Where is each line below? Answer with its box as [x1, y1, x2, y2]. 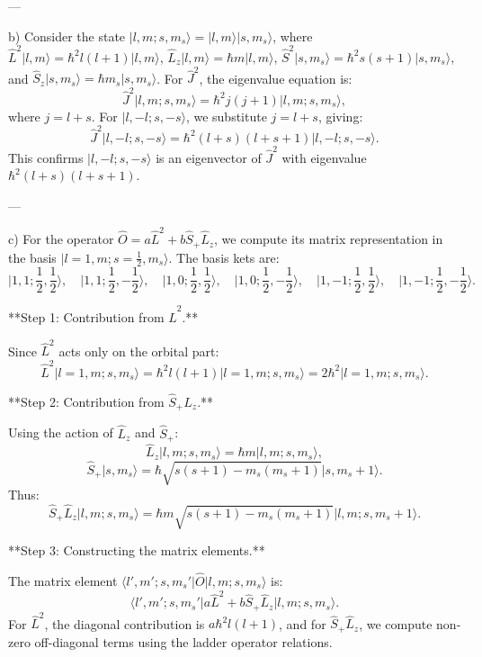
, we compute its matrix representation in [214, 229, 443, 248]
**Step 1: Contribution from [8, 308, 165, 327]
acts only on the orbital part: [58, 341, 219, 360]
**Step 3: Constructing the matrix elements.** [8, 541, 265, 560]
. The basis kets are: [168, 247, 280, 266]
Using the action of [8, 423, 113, 442]
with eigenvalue [281, 148, 367, 166]
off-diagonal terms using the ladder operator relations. [34, 632, 333, 651]
